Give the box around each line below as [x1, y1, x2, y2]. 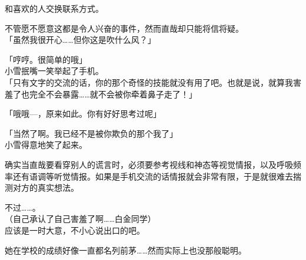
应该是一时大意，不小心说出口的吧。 [5, 224, 145, 236]
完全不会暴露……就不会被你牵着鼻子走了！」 [29, 87, 197, 100]
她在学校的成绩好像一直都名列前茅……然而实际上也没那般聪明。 [5, 244, 247, 256]
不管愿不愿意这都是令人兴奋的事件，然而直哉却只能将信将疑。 [5, 22, 244, 34]
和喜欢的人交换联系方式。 [5, 2, 104, 14]
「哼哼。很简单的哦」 [5, 53, 87, 65]
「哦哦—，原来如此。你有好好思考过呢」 [5, 107, 161, 120]
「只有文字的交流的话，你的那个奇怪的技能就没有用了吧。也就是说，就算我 [5, 76, 293, 88]
